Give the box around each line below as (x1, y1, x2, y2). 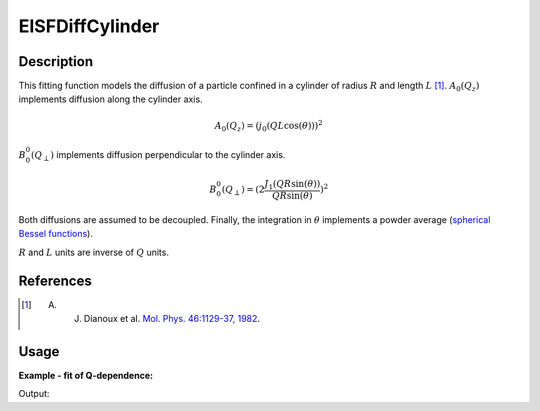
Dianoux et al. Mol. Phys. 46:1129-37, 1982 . (83, 313, 260, 325)
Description (18, 53, 94, 70)
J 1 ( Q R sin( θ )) (264, 178, 321, 192)
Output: (18, 388, 50, 400)
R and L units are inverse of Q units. (18, 246, 170, 258)
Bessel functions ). (18, 228, 94, 240)
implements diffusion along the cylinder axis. (18, 93, 204, 105)
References (18, 272, 92, 289)
